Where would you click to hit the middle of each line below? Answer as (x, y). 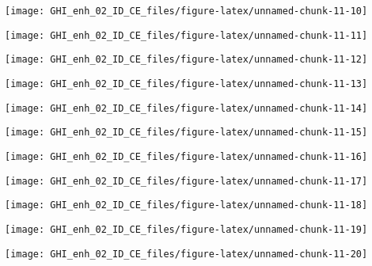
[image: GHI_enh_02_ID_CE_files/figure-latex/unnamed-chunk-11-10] (186, 11)
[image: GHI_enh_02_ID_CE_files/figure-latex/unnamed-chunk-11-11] (186, 35)
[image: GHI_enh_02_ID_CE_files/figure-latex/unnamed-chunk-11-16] (186, 156)
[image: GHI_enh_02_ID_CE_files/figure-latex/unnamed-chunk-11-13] (186, 84)
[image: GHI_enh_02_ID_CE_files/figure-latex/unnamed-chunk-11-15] (186, 133)
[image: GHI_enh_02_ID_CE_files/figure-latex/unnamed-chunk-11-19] (186, 229)
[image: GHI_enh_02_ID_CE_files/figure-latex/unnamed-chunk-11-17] (186, 181)
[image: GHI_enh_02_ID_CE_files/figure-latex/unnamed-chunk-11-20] (186, 254)
